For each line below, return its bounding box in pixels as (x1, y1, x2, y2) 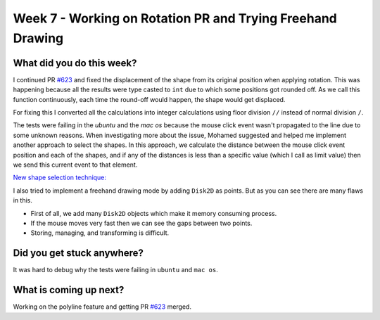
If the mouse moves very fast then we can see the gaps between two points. (30, 219, 253, 227)
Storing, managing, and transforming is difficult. (30, 229, 170, 237)
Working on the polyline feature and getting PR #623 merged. (13, 302, 191, 311)
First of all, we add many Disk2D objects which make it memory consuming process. (30, 209, 277, 217)
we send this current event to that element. (13, 160, 138, 169)
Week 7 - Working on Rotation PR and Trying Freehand (13, 11, 337, 26)
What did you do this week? (13, 57, 137, 69)
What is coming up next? (13, 284, 125, 296)
